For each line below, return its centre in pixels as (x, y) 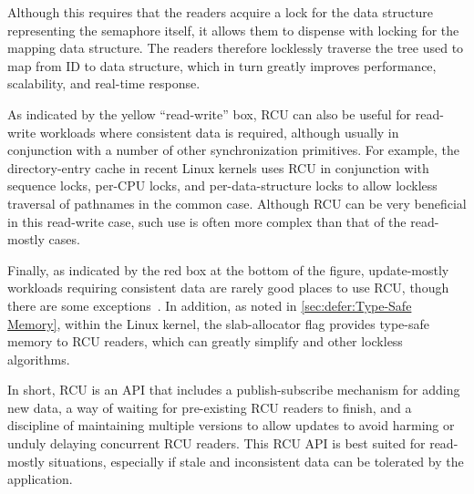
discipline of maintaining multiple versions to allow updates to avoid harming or (231, 425)
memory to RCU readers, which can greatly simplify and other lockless (205, 341)
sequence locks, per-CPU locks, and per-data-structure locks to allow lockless (222, 185)
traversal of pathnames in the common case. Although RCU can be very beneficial (237, 203)
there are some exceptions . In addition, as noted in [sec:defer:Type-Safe (210, 305)
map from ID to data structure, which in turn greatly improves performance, (222, 65)
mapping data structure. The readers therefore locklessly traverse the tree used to (236, 48)
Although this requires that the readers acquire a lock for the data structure (220, 12)
